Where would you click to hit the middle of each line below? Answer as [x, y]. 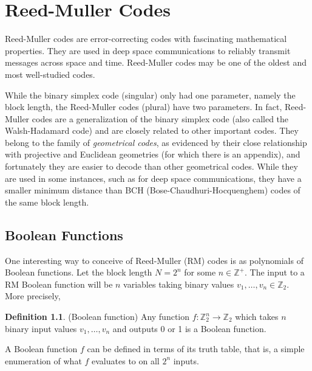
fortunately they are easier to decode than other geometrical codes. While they [151, 166]
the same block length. [47, 202]
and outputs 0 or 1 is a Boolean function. [189, 328]
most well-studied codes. [50, 74]
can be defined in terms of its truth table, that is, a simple [196, 349]
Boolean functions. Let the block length [79, 272]
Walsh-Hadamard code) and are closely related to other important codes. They [152, 130]
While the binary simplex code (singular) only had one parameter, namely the [150, 95]
